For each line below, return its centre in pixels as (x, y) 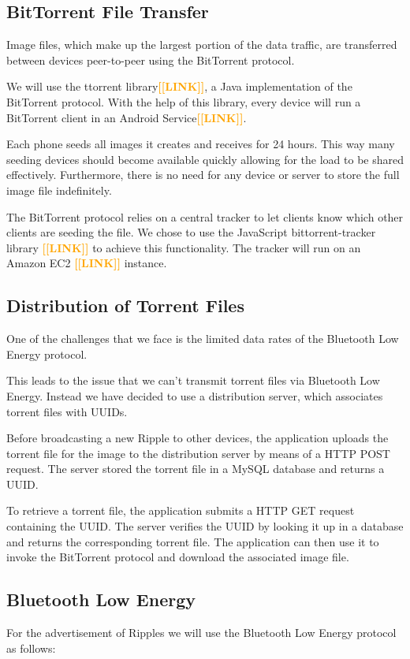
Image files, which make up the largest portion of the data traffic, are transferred (202, 45)
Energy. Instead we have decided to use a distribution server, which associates (195, 395)
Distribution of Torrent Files (125, 305)
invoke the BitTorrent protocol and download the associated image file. (178, 557)
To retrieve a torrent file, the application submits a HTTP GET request (181, 510)
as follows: (31, 648)
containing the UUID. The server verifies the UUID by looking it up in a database (205, 526)
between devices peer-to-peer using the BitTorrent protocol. (151, 60)
